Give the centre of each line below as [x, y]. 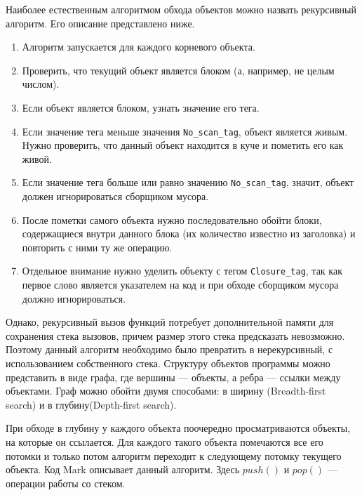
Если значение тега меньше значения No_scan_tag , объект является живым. [185, 131]
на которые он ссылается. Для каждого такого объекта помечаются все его [165, 442]
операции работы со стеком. [66, 483]
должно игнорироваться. [74, 298]
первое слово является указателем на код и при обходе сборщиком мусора [180, 285]
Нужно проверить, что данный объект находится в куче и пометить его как [183, 145]
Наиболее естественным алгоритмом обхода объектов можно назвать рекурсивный [181, 9]
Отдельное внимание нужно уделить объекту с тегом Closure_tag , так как [182, 271]
